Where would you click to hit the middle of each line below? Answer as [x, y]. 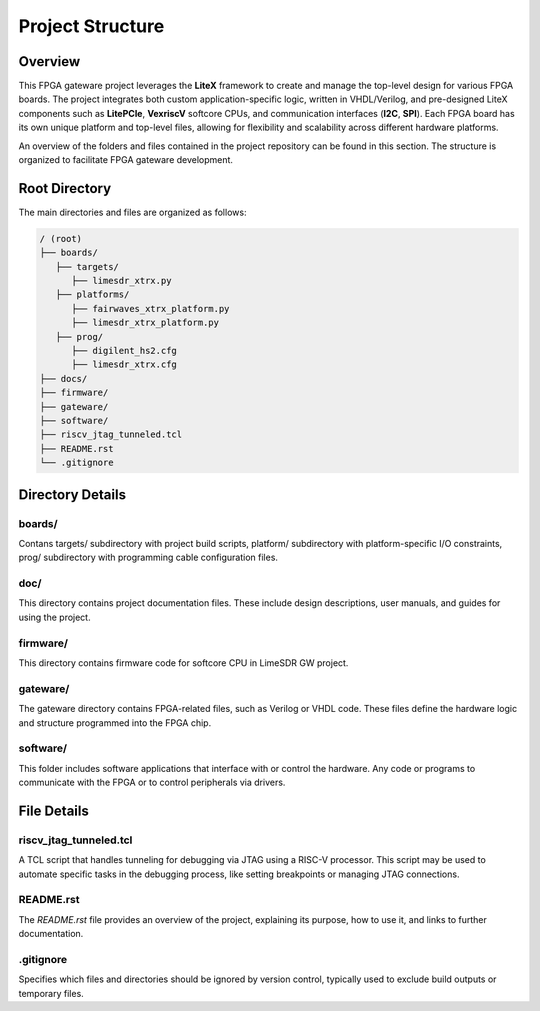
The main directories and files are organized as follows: [132, 212]
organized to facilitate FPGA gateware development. [126, 160]
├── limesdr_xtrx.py [121, 281]
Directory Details [72, 494]
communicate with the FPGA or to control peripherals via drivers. [152, 782]
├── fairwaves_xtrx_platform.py [150, 308]
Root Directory [65, 188]
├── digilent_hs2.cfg [124, 351]
